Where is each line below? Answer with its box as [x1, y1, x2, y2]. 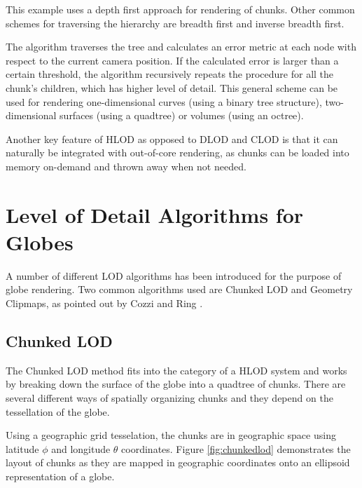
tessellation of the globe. [6, 404, 110, 419]
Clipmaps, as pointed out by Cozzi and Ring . [6, 296, 203, 311]
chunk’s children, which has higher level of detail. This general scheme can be [6, 80, 338, 95]
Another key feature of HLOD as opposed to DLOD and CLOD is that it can [6, 131, 338, 146]
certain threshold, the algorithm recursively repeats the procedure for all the [6, 67, 334, 81]
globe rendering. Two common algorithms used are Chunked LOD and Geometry [6, 282, 353, 297]
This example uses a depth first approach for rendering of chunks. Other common [6, 2, 355, 16]
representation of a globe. [6, 468, 115, 483]
